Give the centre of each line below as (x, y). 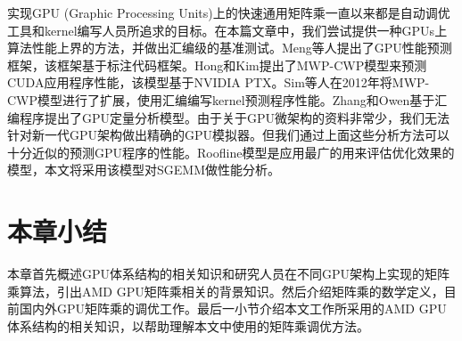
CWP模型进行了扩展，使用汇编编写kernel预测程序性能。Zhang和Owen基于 (221, 99)
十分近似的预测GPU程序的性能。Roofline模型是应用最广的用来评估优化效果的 (231, 152)
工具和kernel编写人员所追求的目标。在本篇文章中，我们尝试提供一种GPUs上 (227, 30)
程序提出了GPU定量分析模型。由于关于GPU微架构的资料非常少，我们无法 (235, 117)
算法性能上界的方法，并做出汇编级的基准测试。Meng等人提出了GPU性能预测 (230, 48)
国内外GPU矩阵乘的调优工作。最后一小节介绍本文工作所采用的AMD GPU (233, 309)
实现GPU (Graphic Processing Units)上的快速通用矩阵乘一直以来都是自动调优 (229, 12)
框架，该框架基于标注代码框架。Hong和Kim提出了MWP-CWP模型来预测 (217, 65)
